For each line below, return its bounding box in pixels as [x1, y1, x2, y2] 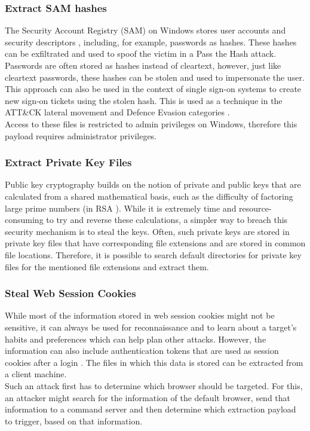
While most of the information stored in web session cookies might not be [5, 309, 275, 322]
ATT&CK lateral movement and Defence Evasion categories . [5, 106, 230, 118]
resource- [239, 201, 272, 214]
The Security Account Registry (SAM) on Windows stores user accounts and [5, 24, 286, 36]
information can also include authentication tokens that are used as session [5, 344, 279, 357]
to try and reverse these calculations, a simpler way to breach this [46, 213, 288, 226]
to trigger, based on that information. [5, 414, 143, 427]
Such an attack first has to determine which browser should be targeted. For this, [5, 379, 303, 392]
